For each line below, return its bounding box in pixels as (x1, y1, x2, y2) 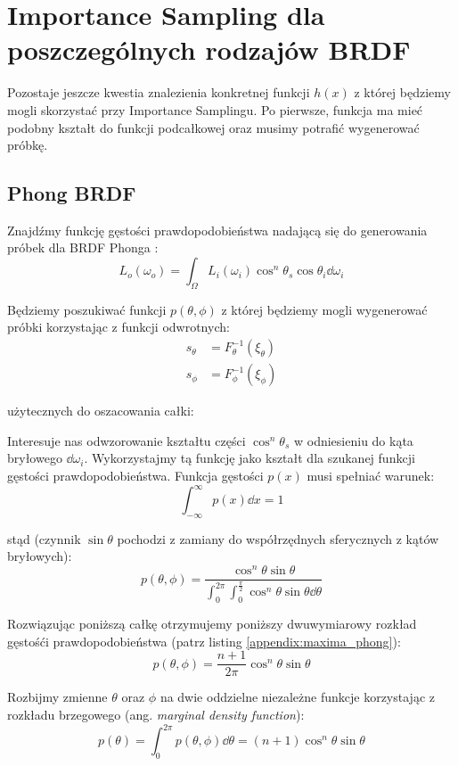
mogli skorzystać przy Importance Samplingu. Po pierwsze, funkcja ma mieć (7, 100, 423, 119)
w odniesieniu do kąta (293, 431, 413, 449)
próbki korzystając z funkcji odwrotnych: (7, 317, 230, 336)
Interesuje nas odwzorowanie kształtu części (7, 431, 246, 449)
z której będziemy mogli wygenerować (221, 300, 428, 318)
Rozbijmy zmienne (7, 688, 108, 706)
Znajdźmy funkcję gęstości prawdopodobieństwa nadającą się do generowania (7, 220, 428, 239)
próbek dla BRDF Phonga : (7, 238, 159, 257)
